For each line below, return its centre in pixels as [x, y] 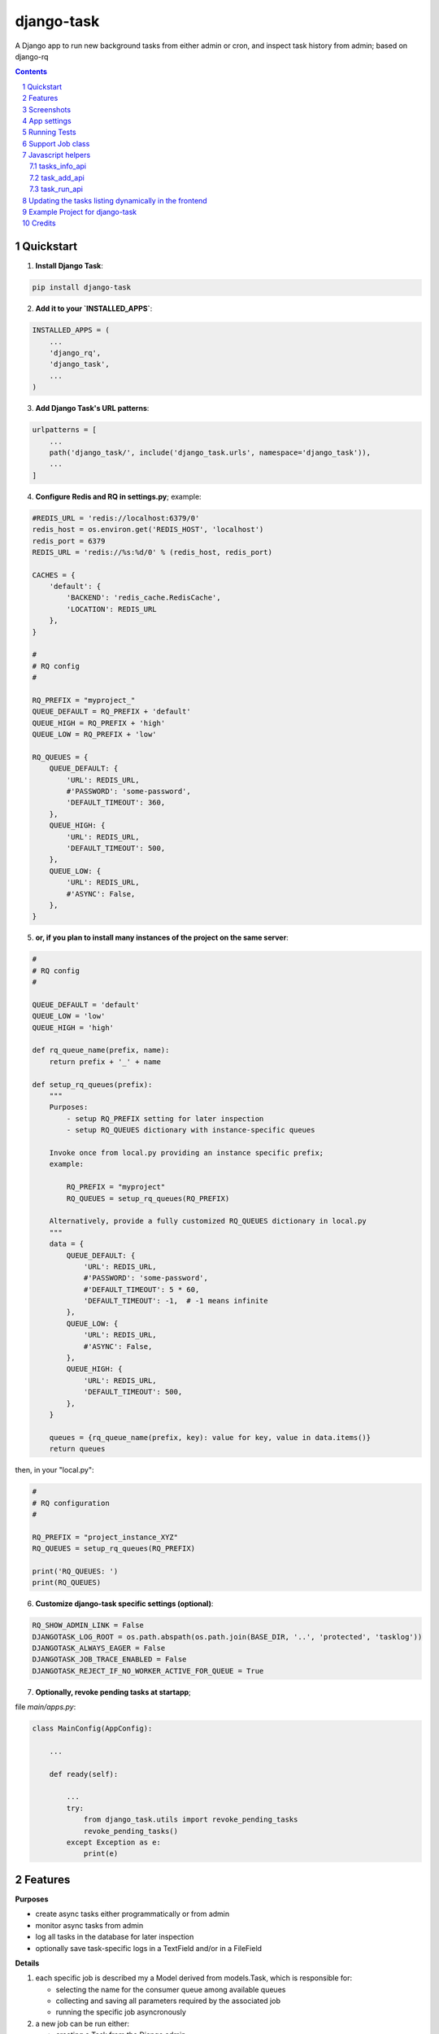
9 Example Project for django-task [80, 212]
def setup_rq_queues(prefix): [92, 1085]
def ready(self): [84, 1774]
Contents [31, 72]
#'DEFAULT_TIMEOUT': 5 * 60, [141, 1289]
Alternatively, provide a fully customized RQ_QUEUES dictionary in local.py [208, 1221]
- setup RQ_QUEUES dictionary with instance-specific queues [191, 1130]
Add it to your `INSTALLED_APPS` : [94, 308]
